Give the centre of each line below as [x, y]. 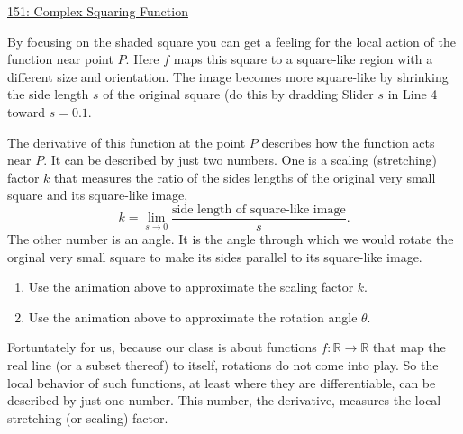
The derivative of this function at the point [127, 142]
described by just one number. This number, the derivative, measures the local [224, 400]
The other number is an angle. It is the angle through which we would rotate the [231, 239]
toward [27, 111]
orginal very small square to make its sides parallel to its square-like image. [215, 256]
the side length [48, 94]
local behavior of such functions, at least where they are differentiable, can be [222, 382]
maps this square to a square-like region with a [303, 59]
